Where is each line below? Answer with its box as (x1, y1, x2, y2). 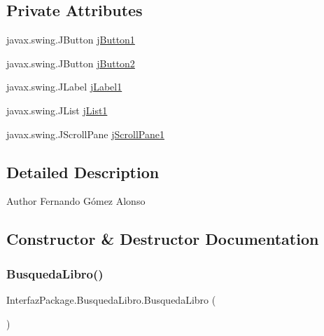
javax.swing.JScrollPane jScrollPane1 (6, 126, 164, 141)
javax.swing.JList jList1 (6, 102, 108, 117)
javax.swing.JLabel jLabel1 (6, 79, 122, 94)
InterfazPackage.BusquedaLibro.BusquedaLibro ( (6, 292, 216, 307)
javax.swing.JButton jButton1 (6, 32, 135, 47)
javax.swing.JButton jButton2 (6, 55, 135, 70)
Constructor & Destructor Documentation (6, 228, 319, 250)
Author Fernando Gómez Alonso (6, 194, 146, 208)
